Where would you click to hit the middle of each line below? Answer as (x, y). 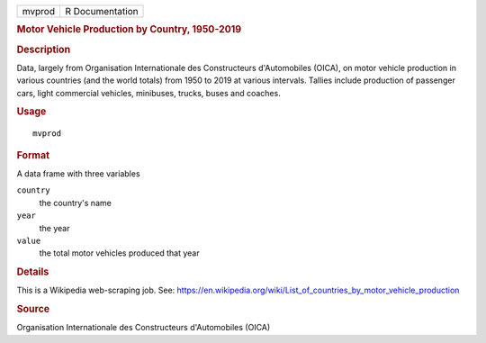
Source (33, 309)
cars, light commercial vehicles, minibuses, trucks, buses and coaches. (148, 93)
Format (33, 155)
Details (33, 272)
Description (44, 50)
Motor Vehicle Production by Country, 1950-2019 (129, 30)
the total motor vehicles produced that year (119, 253)
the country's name (75, 203)
